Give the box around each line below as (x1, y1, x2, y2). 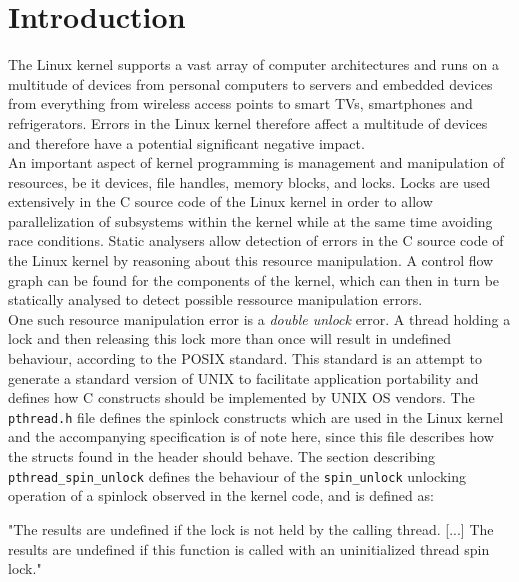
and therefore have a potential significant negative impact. (8, 132, 365, 153)
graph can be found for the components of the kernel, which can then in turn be (8, 269, 500, 290)
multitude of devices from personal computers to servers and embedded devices (8, 73, 493, 94)
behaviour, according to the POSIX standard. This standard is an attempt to (8, 348, 482, 369)
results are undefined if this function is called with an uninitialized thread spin (8, 538, 490, 559)
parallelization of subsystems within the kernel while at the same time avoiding (8, 210, 493, 231)
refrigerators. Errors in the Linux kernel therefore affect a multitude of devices (8, 112, 488, 133)
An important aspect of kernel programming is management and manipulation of (8, 152, 505, 173)
